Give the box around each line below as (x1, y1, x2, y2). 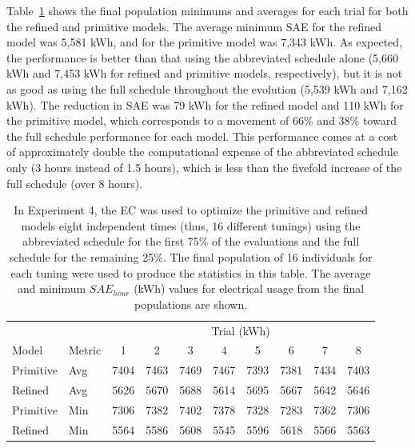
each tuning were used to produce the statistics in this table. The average (10, 264, 371, 281)
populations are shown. (134, 295, 248, 312)
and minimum (17, 280, 86, 297)
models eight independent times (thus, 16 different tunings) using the (21, 217, 361, 234)
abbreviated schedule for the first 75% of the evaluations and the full (22, 233, 360, 250)
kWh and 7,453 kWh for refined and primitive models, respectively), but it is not (6, 65, 403, 82)
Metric (69, 342, 102, 358)
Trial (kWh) (211, 322, 270, 338)
